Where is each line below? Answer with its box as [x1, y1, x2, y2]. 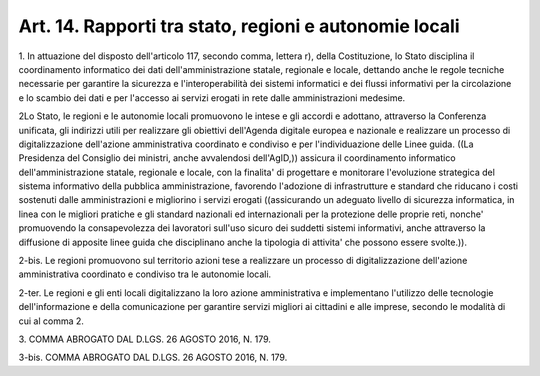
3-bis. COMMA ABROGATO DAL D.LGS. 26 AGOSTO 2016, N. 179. [18, 351, 288, 364]
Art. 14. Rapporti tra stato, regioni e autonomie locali [18, 15, 460, 37]
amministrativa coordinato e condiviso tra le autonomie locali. [18, 268, 272, 280]
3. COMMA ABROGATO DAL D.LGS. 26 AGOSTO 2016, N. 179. [18, 333, 272, 345]
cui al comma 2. [18, 315, 85, 327]
